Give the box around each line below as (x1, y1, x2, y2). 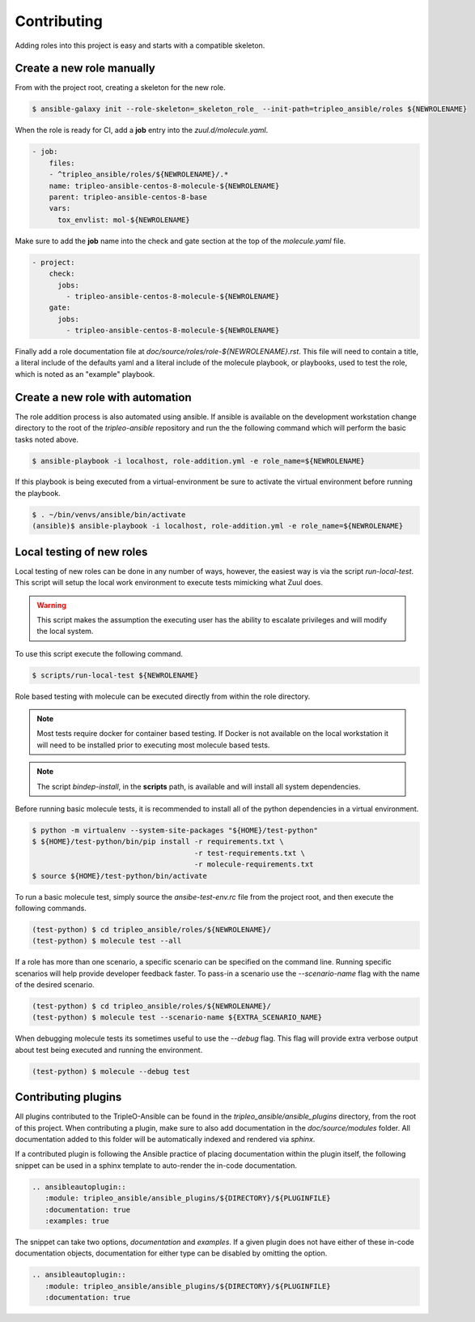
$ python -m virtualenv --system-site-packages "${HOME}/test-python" (32, 826, 319, 835)
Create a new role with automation (15, 390, 192, 404)
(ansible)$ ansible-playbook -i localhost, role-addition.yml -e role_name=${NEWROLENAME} (32, 521, 404, 531)
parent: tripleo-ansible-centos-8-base (49, 192, 208, 202)
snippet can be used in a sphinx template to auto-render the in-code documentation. (15, 1160, 298, 1170)
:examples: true (45, 1217, 109, 1226)
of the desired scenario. (15, 980, 95, 990)
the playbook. (15, 488, 61, 498)
